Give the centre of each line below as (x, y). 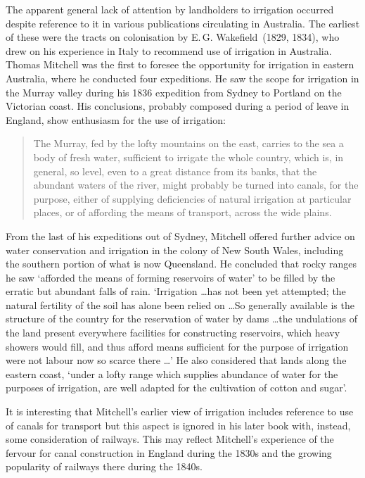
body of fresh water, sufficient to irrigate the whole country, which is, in (188, 157)
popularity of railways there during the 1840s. (104, 466)
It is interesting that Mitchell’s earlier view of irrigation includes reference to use (180, 411)
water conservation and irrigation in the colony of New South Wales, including (175, 250)
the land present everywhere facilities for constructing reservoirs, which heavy (173, 333)
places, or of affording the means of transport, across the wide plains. (182, 212)
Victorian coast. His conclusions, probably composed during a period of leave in (178, 106)
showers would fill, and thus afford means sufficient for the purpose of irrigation (177, 346)
